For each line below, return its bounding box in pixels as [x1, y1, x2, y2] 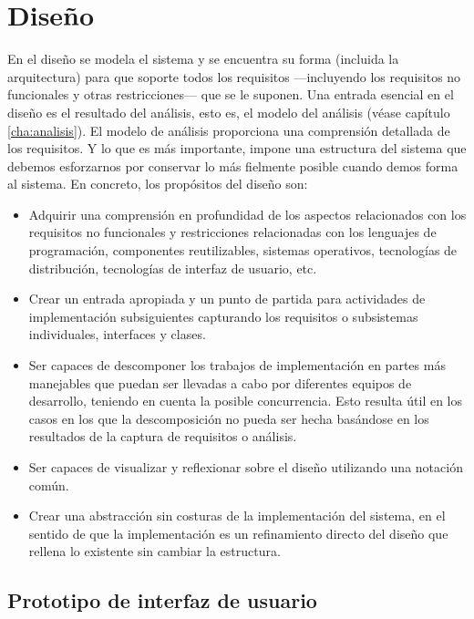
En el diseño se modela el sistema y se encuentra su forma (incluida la [7, 49, 399, 68]
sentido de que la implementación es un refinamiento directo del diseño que [28, 523, 448, 542]
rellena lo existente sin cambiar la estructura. [28, 542, 281, 561]
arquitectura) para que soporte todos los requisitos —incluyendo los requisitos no [7, 67, 461, 86]
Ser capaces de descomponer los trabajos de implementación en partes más [28, 356, 446, 375]
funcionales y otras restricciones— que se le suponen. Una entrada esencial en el [7, 85, 454, 104]
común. [28, 475, 69, 494]
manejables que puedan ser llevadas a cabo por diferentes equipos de [28, 373, 412, 392]
